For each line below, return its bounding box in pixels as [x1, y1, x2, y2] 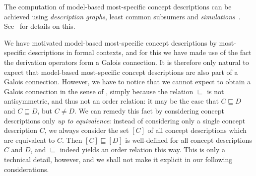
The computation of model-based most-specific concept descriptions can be [4, 1, 232, 11]
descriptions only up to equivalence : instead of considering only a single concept [4, 115, 246, 125]
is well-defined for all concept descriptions [125, 134, 252, 145]
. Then [62, 134, 82, 145]
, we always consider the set [44, 125, 129, 135]
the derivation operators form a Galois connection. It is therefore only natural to [4, 57, 249, 67]
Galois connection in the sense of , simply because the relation [4, 86, 193, 96]
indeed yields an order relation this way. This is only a [60, 144, 225, 155]
